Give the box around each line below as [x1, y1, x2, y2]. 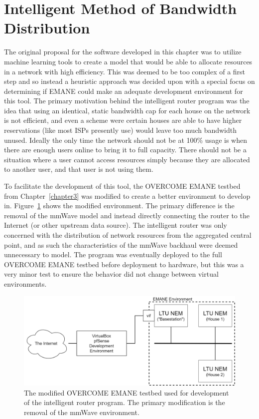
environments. [4, 278, 47, 289]
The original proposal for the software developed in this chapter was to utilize [4, 46, 242, 57]
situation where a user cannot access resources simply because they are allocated [4, 154, 250, 164]
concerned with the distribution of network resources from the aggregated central [4, 230, 252, 240]
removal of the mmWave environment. [24, 407, 139, 418]
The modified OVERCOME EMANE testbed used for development [24, 387, 229, 398]
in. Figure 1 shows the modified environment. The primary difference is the [4, 200, 235, 211]
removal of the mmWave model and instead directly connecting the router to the [4, 210, 250, 220]
